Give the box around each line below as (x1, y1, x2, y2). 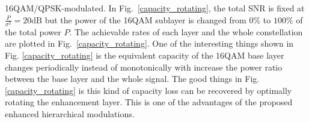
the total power (5, 25, 61, 38)
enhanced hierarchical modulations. (5, 107, 135, 120)
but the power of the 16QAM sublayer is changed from (44, 13, 246, 26)
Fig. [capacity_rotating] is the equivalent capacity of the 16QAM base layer (5, 48, 284, 61)
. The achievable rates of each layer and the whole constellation (69, 25, 303, 38)
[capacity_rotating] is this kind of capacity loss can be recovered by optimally (5, 84, 292, 96)
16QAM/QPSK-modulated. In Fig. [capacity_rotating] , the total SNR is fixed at (5, 2, 305, 14)
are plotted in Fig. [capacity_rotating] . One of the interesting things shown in (5, 37, 294, 50)
